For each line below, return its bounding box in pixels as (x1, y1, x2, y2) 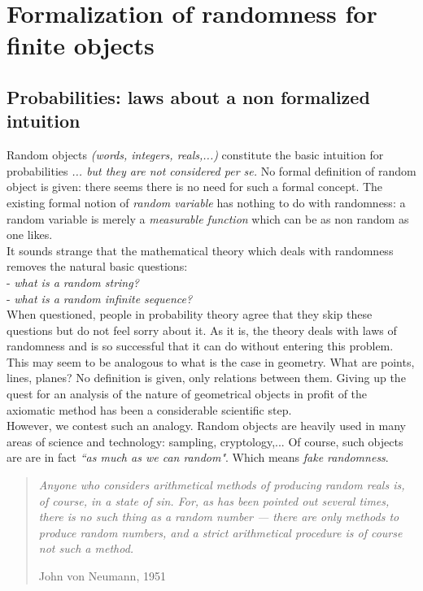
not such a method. (38, 540, 134, 557)
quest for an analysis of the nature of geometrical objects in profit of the (7, 385, 368, 402)
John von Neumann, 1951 (38, 567, 166, 584)
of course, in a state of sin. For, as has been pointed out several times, (38, 492, 390, 509)
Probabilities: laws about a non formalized (7, 84, 370, 109)
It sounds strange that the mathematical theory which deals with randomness (7, 241, 394, 259)
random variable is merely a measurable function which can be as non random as (7, 210, 409, 227)
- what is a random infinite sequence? (7, 289, 193, 306)
